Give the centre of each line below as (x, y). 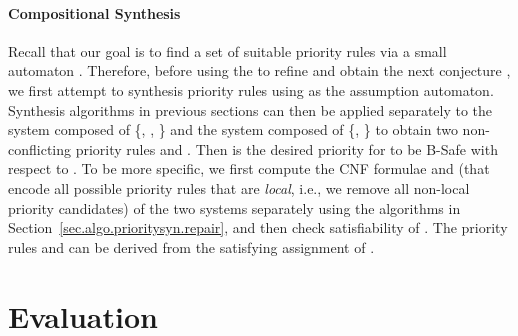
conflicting (40, 148)
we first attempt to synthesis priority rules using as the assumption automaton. (251, 89)
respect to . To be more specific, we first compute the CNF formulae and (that (249, 168)
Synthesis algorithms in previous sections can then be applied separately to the (250, 109)
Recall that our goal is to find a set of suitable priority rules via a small (227, 50)
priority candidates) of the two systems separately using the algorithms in (234, 207)
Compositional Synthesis (94, 12)
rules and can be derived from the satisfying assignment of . (191, 246)
